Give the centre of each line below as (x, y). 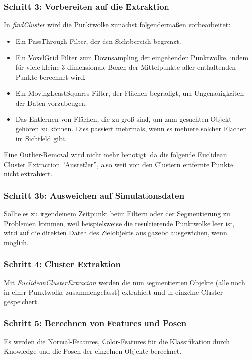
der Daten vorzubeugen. (51, 102)
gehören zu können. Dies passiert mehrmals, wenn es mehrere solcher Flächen (131, 128)
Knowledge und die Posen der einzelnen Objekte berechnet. (93, 351)
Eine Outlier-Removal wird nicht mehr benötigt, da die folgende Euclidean (115, 155)
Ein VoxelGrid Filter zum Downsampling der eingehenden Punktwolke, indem (132, 57)
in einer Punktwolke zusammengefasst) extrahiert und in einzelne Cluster (114, 292)
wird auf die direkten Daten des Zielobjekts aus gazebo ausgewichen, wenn (115, 233)
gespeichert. (21, 301)
